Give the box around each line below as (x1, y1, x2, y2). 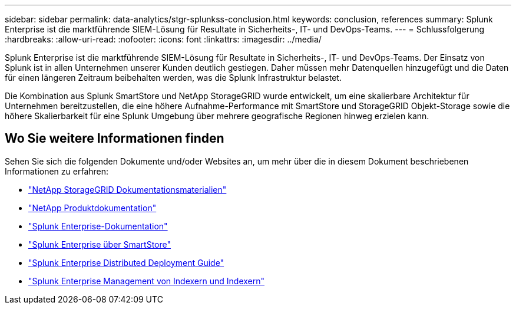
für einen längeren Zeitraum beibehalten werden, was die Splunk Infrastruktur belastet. (5, 73, 342, 83)
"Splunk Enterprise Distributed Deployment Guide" (28, 257, 224, 268)
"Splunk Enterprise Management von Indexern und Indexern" (28, 275, 265, 286)
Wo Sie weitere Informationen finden (5, 131, 224, 146)
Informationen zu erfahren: (5, 166, 109, 176)
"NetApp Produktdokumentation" (28, 202, 157, 213)
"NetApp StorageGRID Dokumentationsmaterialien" (28, 184, 227, 195)
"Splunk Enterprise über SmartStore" (28, 239, 171, 249)
